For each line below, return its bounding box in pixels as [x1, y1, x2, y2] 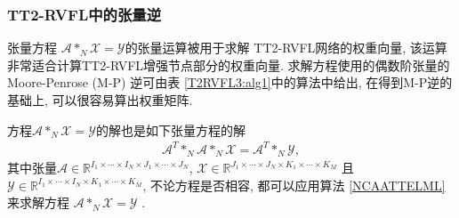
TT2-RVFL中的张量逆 [7, 3, 162, 25]
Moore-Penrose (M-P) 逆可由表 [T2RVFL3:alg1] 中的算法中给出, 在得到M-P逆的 [7, 73, 453, 92]
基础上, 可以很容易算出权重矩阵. [7, 91, 193, 109]
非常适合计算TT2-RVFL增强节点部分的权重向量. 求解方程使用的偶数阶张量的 [7, 55, 450, 74]
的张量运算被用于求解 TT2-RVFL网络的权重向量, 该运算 [125, 38, 447, 57]
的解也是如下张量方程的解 [95, 120, 246, 139]
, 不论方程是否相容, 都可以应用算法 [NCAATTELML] [142, 175, 446, 194]
